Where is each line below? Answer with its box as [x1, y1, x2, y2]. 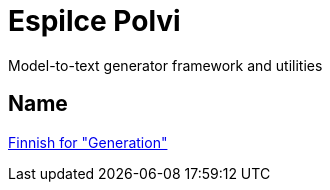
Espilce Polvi [8, 4, 181, 38]
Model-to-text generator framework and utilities [8, 56, 323, 74]
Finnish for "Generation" [8, 133, 168, 151]
